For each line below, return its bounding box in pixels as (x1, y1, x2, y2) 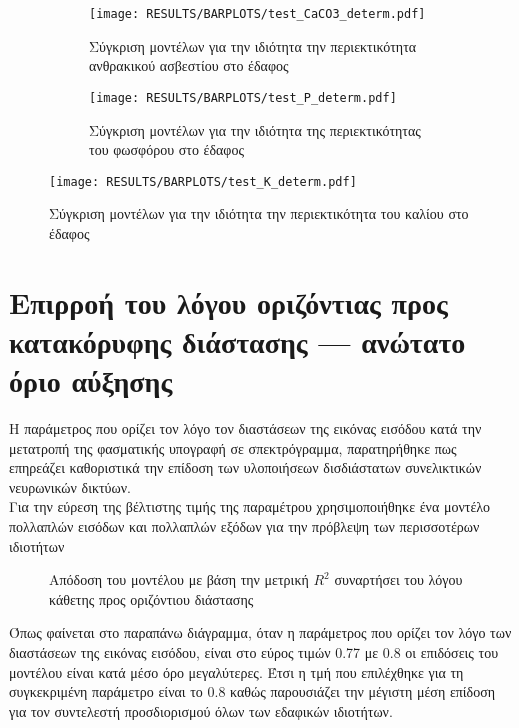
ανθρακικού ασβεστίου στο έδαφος (89, 55, 289, 76)
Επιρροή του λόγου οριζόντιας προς (9, 281, 448, 322)
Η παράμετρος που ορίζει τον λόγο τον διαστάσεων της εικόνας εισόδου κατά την (9, 418, 482, 439)
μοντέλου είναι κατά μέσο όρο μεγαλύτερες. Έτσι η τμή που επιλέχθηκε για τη (9, 661, 464, 682)
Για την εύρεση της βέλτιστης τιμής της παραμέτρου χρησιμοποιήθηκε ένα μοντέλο (9, 496, 491, 517)
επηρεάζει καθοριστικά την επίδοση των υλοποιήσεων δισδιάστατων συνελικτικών (9, 457, 482, 478)
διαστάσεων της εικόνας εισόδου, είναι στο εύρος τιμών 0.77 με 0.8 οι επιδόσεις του (9, 641, 499, 662)
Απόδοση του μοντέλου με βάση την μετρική (49, 569, 309, 590)
